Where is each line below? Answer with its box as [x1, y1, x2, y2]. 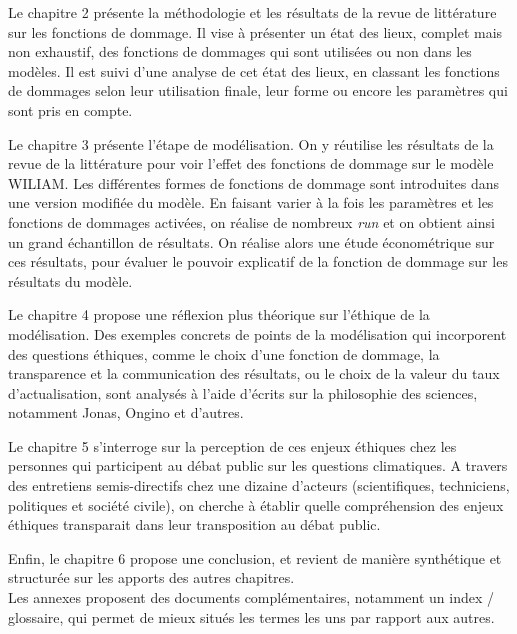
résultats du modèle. [8, 270, 133, 291]
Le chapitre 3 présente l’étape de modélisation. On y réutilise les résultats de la [8, 133, 494, 154]
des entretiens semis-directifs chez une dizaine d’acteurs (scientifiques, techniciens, [8, 475, 510, 496]
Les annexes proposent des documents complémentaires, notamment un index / [8, 587, 495, 608]
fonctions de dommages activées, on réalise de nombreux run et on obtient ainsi [8, 211, 495, 232]
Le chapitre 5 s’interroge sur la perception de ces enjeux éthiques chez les [8, 435, 457, 456]
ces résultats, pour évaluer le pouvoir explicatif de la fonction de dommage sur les [8, 251, 508, 272]
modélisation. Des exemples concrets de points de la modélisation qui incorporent [8, 323, 507, 344]
